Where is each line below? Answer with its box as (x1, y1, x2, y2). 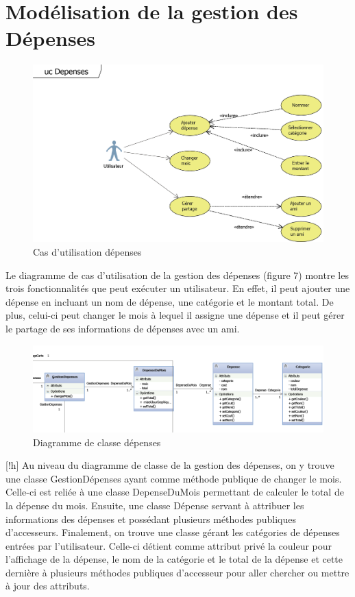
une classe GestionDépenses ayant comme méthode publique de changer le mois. (5, 471, 342, 485)
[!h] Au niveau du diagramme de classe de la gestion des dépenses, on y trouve (5, 458, 334, 472)
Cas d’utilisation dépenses (33, 244, 142, 258)
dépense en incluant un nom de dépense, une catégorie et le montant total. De (5, 294, 334, 308)
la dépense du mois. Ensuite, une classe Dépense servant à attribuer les (5, 498, 304, 512)
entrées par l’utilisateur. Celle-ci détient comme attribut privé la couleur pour (5, 538, 332, 552)
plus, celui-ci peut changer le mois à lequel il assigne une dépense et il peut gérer (5, 308, 345, 322)
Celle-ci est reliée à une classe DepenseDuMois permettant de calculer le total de (5, 485, 344, 499)
